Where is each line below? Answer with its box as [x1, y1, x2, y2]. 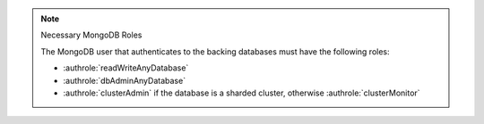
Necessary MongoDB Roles [40, 29, 143, 40]
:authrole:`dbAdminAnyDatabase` [63, 75, 186, 86]
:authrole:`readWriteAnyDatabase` [63, 62, 189, 73]
